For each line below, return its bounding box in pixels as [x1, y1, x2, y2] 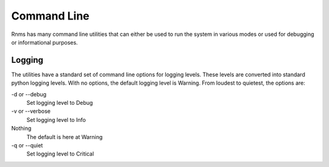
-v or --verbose [11, 107, 51, 115]
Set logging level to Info [26, 116, 87, 123]
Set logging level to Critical [26, 150, 94, 158]
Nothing [11, 125, 32, 132]
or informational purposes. [11, 38, 79, 46]
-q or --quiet [11, 141, 43, 149]
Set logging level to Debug [26, 99, 93, 107]
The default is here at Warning [26, 133, 103, 140]
